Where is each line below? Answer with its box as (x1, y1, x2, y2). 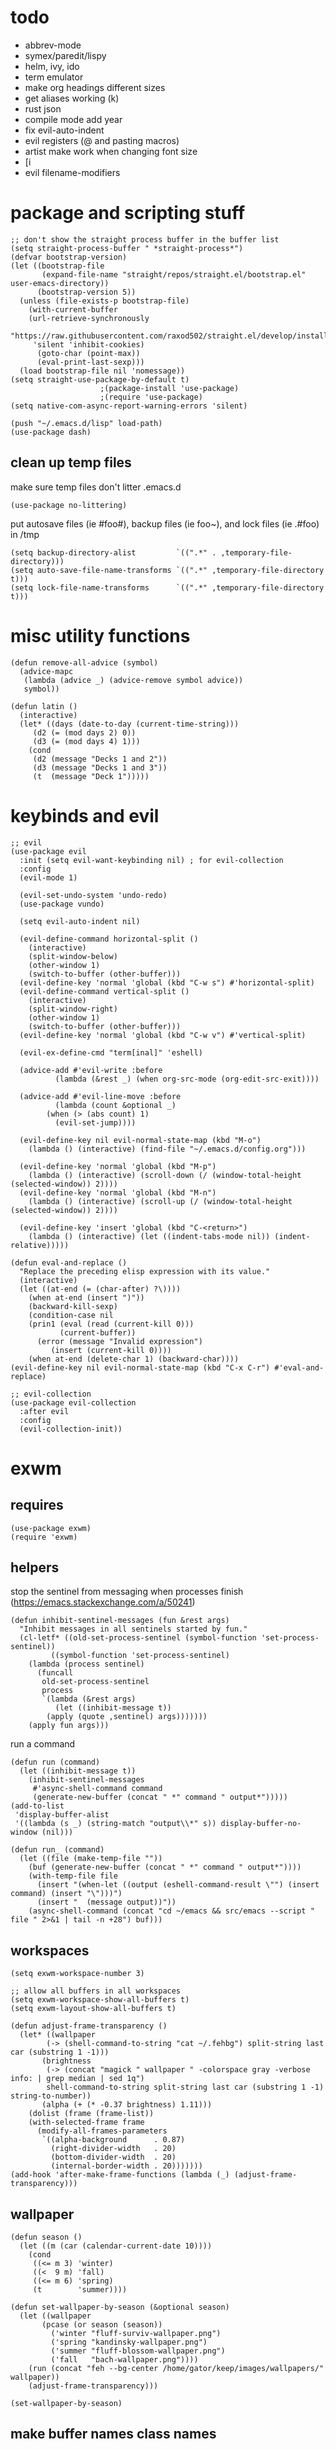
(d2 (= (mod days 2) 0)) (32, 727, 137, 738)
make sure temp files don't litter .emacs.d (10, 481, 182, 493)
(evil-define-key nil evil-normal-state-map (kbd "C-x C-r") (10, 1362, 271, 1373)
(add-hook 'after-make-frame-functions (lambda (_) (10, 2170, 230, 2180)
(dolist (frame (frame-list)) (28, 2109, 155, 2119)
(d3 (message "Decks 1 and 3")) (32, 762, 168, 773)
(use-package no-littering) (10, 500, 128, 510)
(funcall (36, 1668, 74, 1678)
